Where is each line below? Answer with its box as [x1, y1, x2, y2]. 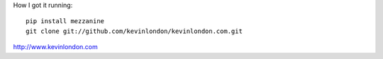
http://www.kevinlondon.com [13, 43, 99, 51]
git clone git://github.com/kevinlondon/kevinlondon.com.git [26, 27, 243, 35]
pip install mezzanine [26, 18, 105, 25]
